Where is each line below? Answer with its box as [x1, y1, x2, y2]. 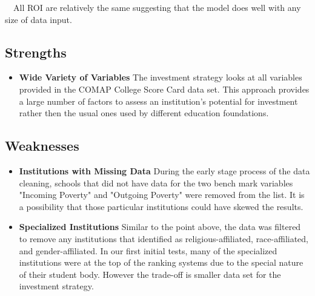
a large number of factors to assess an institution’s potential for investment [19, 94, 298, 107]
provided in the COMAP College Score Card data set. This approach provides [19, 82, 310, 95]
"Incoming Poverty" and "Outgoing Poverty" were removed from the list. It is [19, 188, 305, 201]
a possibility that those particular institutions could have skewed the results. [19, 200, 303, 212]
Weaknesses [5, 136, 79, 155]
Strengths [5, 42, 67, 61]
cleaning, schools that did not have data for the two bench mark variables [19, 176, 293, 189]
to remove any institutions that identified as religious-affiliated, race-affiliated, [19, 232, 308, 245]
